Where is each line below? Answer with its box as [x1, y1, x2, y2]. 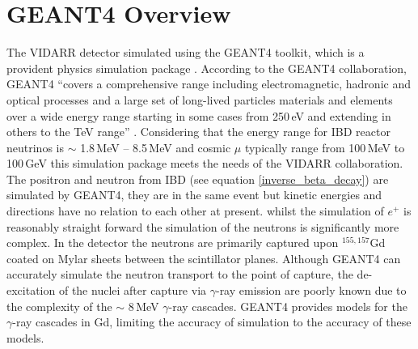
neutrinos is [6, 138, 64, 155]
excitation [6, 282, 56, 299]
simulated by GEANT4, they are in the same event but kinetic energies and [6, 186, 382, 203]
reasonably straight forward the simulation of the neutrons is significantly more [6, 218, 399, 235]
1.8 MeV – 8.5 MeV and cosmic [80, 138, 231, 155]
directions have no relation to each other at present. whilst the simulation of [6, 202, 384, 219]
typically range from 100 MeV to [244, 138, 405, 155]
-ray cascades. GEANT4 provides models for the [168, 297, 407, 314]
